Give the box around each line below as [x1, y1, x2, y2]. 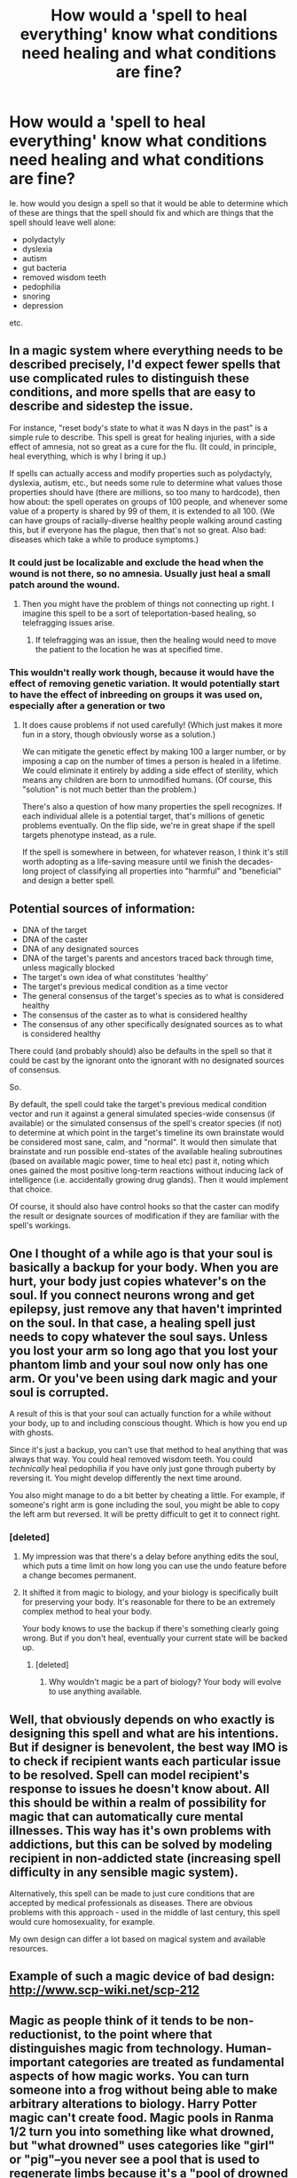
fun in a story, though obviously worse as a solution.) [21, 730, 215, 740]
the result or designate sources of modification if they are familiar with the [9, 1210, 280, 1222]
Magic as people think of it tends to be [9, 2013, 224, 2028]
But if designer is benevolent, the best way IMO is [9, 1739, 288, 1755]
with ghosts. [9, 1427, 55, 1438]
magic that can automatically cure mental [9, 1809, 244, 1824]
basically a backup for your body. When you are [9, 1259, 279, 1275]
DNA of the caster [21, 934, 89, 945]
